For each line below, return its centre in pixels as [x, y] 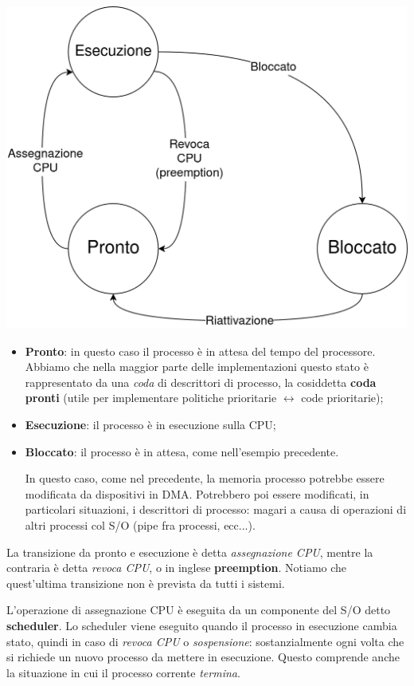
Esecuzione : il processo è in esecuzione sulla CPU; [150, 425]
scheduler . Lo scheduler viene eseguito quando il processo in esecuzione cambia [202, 625]
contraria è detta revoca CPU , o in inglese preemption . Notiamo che [177, 568]
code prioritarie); [342, 398]
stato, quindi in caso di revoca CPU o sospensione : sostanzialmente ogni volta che [205, 641]
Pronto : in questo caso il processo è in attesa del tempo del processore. [200, 351]
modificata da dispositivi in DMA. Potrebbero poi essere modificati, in [197, 493]
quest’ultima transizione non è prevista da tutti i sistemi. [146, 583]
